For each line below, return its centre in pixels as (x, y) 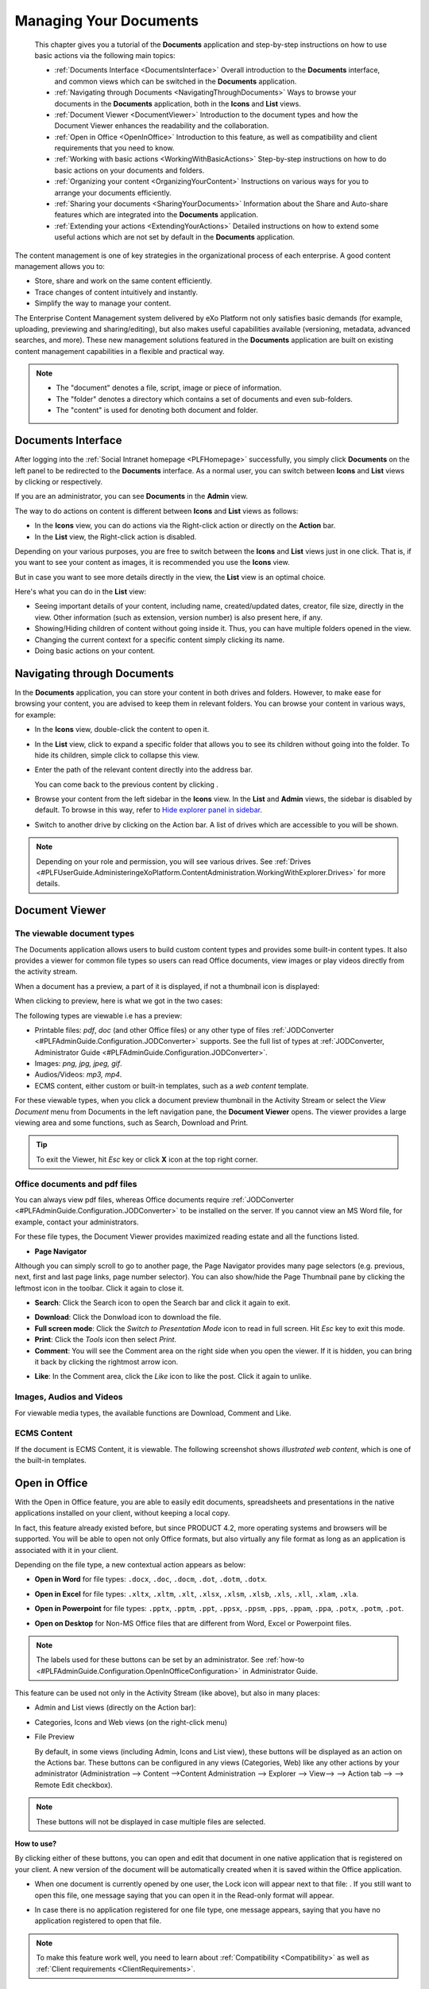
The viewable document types (75, 933)
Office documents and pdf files (76, 1184)
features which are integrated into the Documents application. (156, 215)
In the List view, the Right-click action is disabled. (116, 536)
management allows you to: (60, 266)
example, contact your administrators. (77, 1222)
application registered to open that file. (98, 1921)
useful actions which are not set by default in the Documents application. (175, 237)
